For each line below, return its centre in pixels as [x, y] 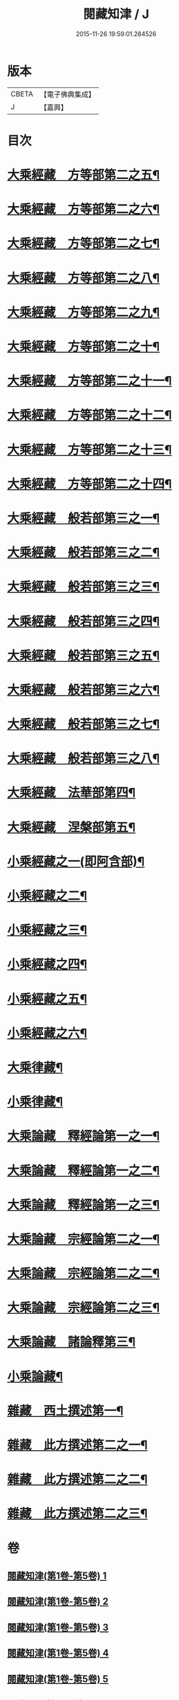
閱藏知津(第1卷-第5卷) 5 [58, 1679]
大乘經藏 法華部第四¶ [72, 793]
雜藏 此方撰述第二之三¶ [77, 1514]
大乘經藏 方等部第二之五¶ [84, 175]
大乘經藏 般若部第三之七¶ [84, 724]
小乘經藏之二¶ [47, 896]
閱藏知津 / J [116, 14]
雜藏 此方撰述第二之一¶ [77, 1445]
